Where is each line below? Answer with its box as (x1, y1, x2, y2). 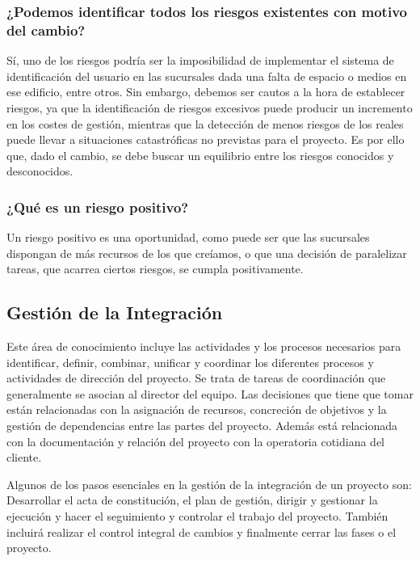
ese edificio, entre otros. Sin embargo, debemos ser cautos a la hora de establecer (6, 83, 405, 100)
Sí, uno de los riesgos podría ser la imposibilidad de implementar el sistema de (6, 52, 394, 69)
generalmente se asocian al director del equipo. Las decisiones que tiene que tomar (6, 385, 414, 402)
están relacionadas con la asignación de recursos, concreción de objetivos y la (6, 401, 387, 418)
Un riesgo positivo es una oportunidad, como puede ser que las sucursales (6, 229, 370, 246)
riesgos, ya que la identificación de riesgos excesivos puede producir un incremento (6, 99, 413, 116)
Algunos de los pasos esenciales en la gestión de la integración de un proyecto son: (6, 475, 412, 492)
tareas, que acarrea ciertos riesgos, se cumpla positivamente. (6, 260, 304, 277)
